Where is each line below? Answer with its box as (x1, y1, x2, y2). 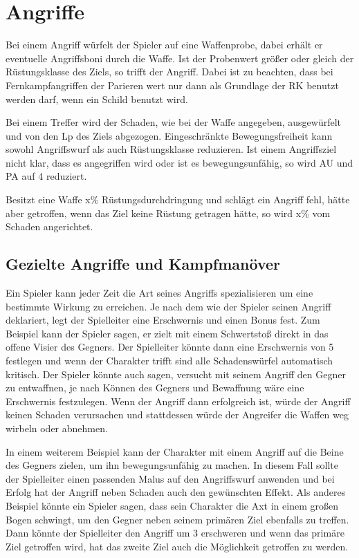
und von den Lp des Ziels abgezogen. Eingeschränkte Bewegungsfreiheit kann (6, 128, 333, 142)
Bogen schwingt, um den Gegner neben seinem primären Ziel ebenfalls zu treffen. (6, 512, 349, 526)
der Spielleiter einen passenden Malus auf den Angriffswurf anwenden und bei (6, 471, 335, 485)
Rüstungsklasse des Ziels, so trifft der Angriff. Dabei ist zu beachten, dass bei (6, 64, 333, 79)
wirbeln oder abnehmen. (6, 420, 108, 435)
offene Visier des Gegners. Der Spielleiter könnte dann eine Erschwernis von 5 (6, 340, 334, 354)
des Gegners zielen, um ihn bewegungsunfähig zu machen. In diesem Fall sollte (6, 458, 338, 472)
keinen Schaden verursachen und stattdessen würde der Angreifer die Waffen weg (6, 407, 349, 422)
